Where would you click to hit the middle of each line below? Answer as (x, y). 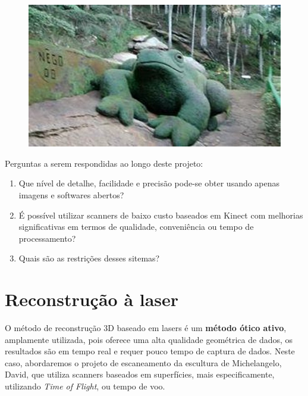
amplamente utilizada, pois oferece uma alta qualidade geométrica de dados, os (149, 339)
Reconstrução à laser (92, 299)
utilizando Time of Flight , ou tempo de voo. (85, 386)
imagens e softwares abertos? (71, 194)
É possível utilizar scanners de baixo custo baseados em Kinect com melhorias (161, 215)
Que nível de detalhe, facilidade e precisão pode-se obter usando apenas (149, 183)
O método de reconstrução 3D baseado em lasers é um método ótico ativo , (146, 328)
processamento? (47, 238)
